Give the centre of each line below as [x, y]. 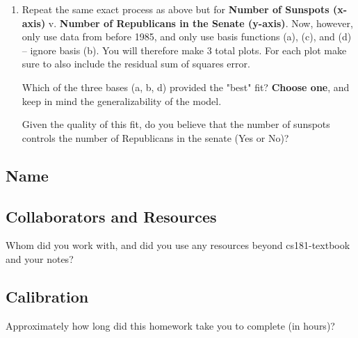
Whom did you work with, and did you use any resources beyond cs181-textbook [178, 245]
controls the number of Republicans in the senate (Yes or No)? [155, 137]
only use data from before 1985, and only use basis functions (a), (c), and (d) [187, 37]
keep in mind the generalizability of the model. [122, 100]
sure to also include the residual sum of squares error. [136, 64]
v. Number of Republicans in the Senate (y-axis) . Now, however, [201, 23]
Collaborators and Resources [111, 216]
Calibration [47, 296]
